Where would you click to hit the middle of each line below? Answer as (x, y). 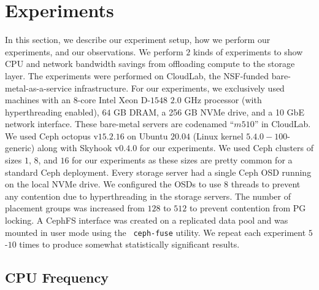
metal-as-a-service (38, 88)
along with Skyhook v (78, 148)
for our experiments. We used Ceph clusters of (226, 148)
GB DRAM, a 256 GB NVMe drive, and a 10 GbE (209, 112)
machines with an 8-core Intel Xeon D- (78, 100)
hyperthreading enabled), (52, 112)
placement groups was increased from (75, 208)
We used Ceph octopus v (52, 135)
